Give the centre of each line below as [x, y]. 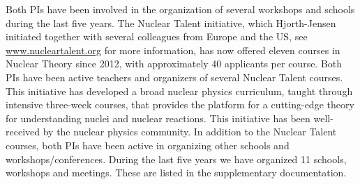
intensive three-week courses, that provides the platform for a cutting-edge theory [180, 104]
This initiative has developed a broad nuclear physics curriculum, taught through [179, 91]
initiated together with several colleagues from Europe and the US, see [157, 36]
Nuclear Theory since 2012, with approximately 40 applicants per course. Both [174, 64]
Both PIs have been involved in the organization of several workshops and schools [180, 9]
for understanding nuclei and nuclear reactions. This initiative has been [158, 118]
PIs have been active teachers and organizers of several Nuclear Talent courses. [174, 77]
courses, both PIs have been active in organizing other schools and [148, 145]
